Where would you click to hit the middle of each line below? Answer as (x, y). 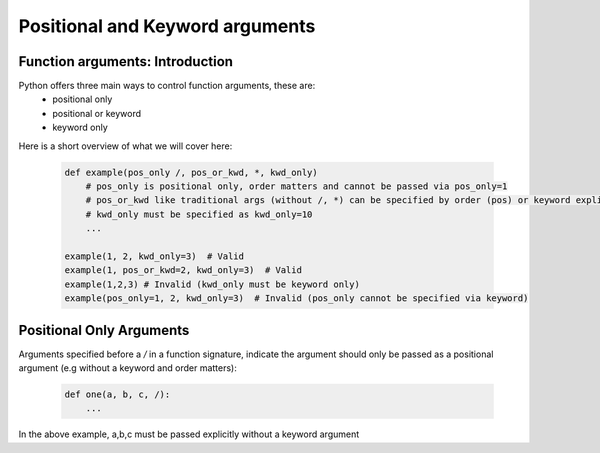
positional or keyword (97, 113)
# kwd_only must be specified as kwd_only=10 (199, 214)
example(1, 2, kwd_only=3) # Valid (154, 256)
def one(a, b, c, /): (117, 394)
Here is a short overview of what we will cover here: (125, 146)
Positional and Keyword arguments (167, 26)
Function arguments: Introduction (126, 61)
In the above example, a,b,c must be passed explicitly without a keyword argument (189, 434)
